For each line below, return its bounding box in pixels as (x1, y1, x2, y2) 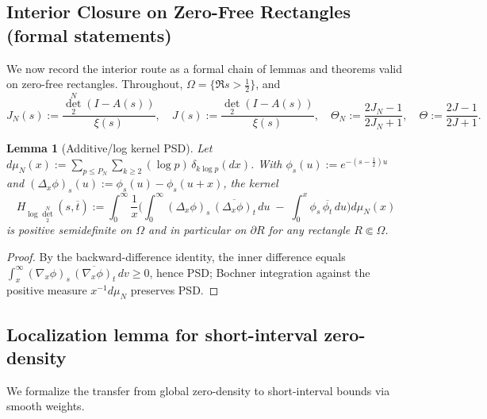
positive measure (6, 282, 87, 298)
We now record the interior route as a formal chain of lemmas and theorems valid (6, 60, 403, 76)
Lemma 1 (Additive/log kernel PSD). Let (6, 140, 213, 156)
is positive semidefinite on (6, 221, 132, 238)
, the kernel (223, 175, 278, 191)
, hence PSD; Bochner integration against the (149, 263, 370, 280)
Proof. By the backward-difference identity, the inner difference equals (6, 248, 346, 264)
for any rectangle (268, 221, 351, 238)
